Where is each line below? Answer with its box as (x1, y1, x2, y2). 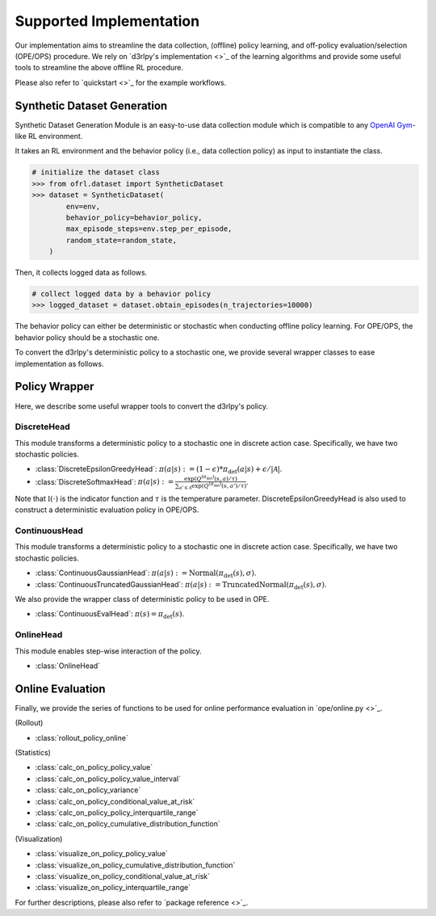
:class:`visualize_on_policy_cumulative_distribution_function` (35, 860, 236, 870)
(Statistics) (15, 748, 52, 758)
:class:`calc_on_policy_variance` (35, 785, 141, 795)
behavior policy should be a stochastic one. (15, 332, 161, 342)
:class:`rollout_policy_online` (35, 733, 128, 742)
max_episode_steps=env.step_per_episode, (65, 225, 233, 233)
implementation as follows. (15, 359, 104, 368)
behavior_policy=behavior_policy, (65, 212, 203, 222)
